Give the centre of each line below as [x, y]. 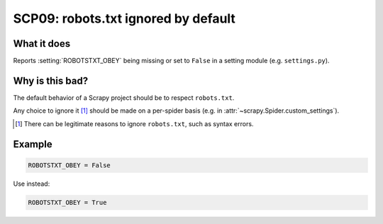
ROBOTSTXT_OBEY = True [67, 202]
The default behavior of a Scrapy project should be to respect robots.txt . [124, 97]
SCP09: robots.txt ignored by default [124, 18]
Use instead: [32, 184]
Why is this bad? [51, 80]
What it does [42, 44]
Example [33, 144]
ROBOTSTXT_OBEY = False [70, 165]
